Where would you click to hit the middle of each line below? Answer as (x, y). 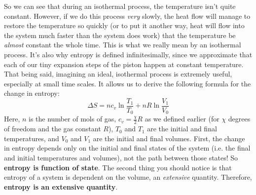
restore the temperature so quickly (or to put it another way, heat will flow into (124, 25)
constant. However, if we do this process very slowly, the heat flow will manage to (127, 16)
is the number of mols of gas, (73, 119)
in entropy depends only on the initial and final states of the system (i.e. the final (127, 148)
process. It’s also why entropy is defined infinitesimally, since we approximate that (128, 54)
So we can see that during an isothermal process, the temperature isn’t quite (120, 6)
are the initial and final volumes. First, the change (169, 138)
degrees (239, 119)
